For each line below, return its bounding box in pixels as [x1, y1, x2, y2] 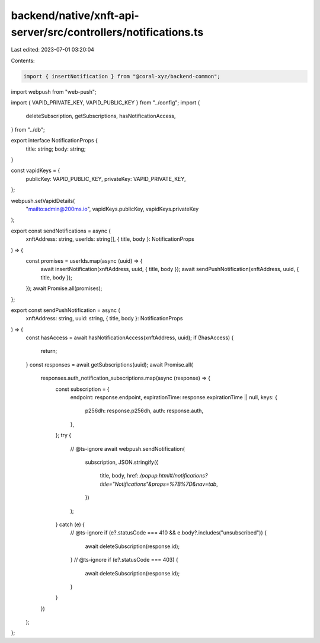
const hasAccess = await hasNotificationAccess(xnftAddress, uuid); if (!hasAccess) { [25, 334, 234, 341]
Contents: [11, 57, 35, 64]
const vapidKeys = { [11, 167, 60, 174]
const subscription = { [55, 386, 110, 393]
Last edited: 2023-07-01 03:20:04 [11, 46, 95, 53]
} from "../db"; [11, 126, 45, 133]
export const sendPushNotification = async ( [11, 306, 121, 314]
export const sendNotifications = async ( [11, 227, 111, 234]
